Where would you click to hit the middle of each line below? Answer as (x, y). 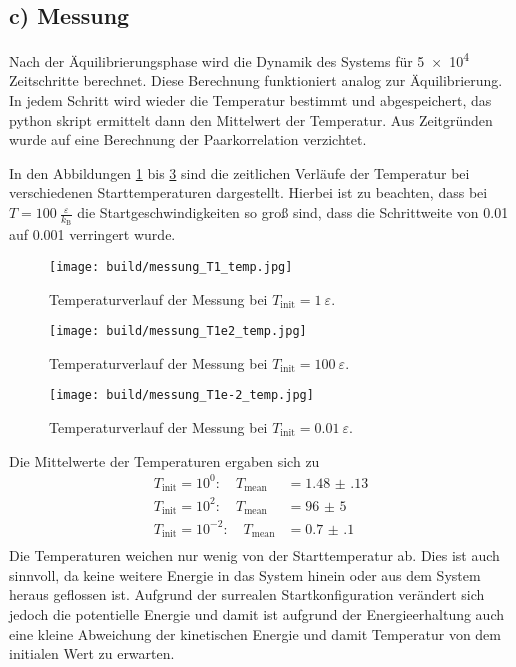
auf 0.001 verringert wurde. (92, 234)
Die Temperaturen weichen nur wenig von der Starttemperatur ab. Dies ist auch (254, 555)
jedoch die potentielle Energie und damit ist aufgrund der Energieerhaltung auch (257, 613)
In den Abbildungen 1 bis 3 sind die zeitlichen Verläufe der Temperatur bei (239, 172)
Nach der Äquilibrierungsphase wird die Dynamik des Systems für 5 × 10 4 (239, 59)
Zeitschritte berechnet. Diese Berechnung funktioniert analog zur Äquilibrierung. (256, 80)
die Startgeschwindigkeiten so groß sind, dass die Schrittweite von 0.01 (293, 212)
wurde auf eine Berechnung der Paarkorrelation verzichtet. (188, 139)
